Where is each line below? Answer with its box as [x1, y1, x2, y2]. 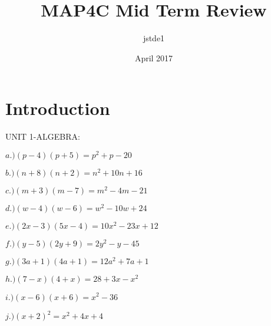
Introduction [5, 96, 110, 120]
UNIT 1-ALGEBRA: [5, 130, 80, 143]
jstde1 [143, 32, 165, 44]
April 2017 [134, 51, 173, 64]
